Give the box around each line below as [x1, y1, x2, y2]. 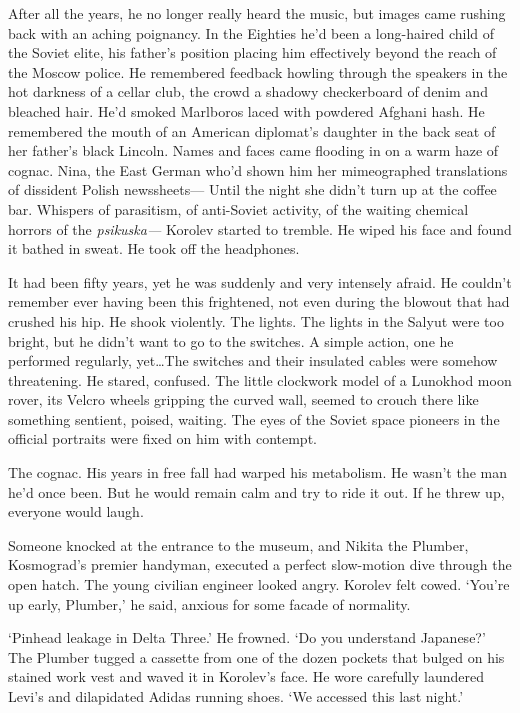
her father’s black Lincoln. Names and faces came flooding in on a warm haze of [8, 140, 499, 161]
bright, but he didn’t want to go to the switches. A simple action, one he [8, 330, 454, 351]
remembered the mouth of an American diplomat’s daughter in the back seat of [8, 120, 496, 141]
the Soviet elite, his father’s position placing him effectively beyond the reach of [8, 42, 497, 63]
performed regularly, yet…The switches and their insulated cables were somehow [8, 350, 498, 371]
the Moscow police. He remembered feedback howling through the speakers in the [8, 61, 508, 82]
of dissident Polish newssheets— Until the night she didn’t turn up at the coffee [8, 179, 497, 200]
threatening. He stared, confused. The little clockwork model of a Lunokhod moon [8, 369, 512, 390]
